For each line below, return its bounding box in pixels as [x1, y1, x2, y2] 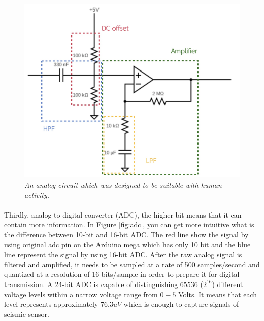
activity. [24, 189, 50, 200]
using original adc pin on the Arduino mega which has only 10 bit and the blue [4, 239, 251, 249]
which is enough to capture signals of [123, 299, 239, 309]
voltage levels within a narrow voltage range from [4, 289, 158, 299]
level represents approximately [4, 299, 98, 309]
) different [212, 278, 243, 289]
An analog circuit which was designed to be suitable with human [24, 180, 222, 190]
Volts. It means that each [178, 289, 257, 299]
